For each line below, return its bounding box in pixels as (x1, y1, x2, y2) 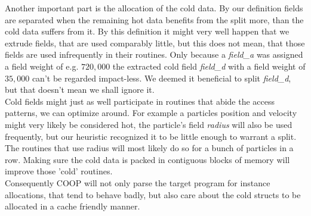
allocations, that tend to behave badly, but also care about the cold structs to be (5, 188, 301, 201)
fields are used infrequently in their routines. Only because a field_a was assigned (5, 48, 303, 61)
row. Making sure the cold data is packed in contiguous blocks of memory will (5, 153, 290, 165)
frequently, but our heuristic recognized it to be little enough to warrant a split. (5, 130, 297, 142)
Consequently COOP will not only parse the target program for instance (5, 176, 270, 189)
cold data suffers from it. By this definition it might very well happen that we (5, 25, 290, 37)
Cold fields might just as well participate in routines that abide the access (5, 95, 275, 107)
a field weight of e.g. (5, 60, 79, 72)
